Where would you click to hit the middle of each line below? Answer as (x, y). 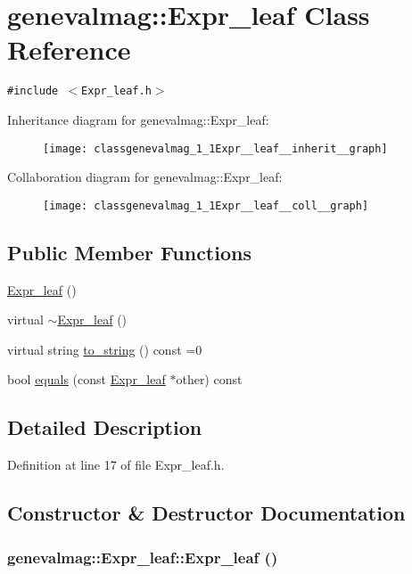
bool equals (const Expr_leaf (87, 379)
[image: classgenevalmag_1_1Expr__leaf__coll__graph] (206, 205)
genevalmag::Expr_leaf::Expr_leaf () (143, 557)
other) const (209, 379)
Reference (69, 49)
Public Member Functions (129, 252)
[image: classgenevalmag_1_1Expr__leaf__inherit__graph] (215, 148)
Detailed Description (105, 427)
